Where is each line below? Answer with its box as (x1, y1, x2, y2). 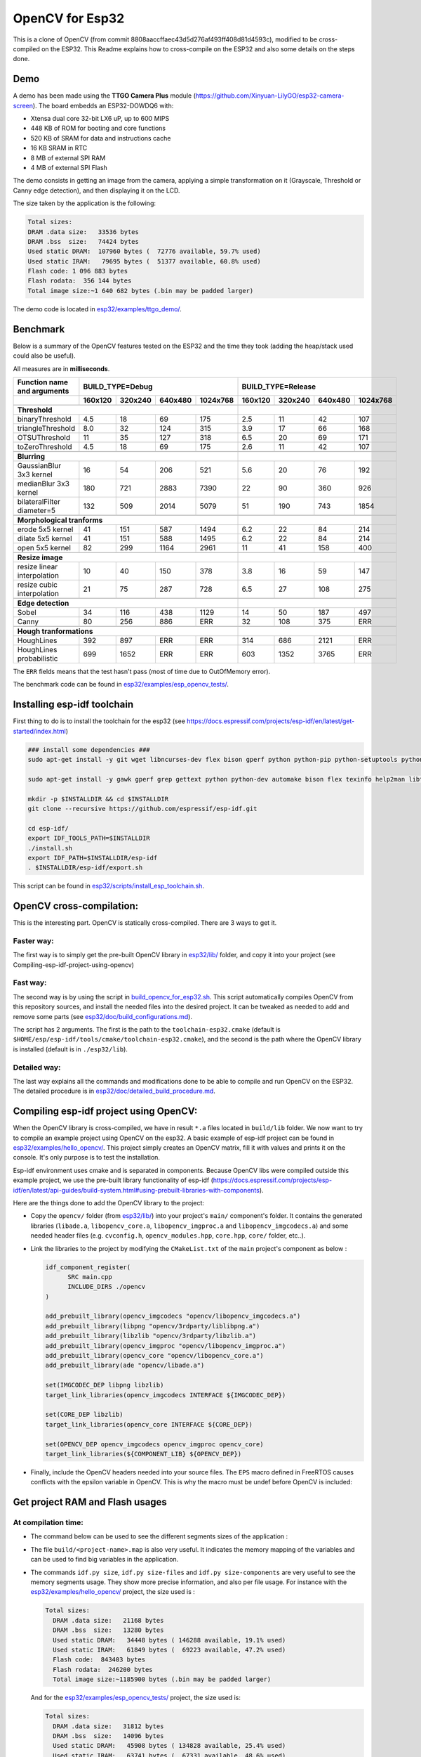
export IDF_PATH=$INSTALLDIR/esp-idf (27, 854, 158, 862)
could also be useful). (13, 351, 76, 360)
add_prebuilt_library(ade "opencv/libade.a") (45, 1361, 205, 1370)
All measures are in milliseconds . (13, 364, 110, 372)
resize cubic (17, 580, 58, 590)
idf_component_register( (45, 1263, 131, 1271)
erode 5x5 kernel (17, 524, 74, 534)
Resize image (17, 552, 63, 562)
